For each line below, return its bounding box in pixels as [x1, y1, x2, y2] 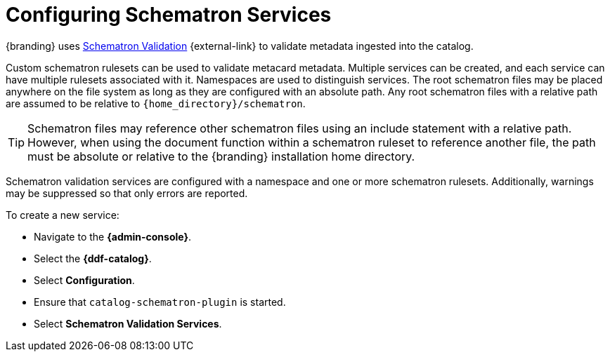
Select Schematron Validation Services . [34, 317, 222, 330]
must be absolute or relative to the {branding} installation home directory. [27, 149, 415, 163]
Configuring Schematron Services [6, 3, 332, 27]
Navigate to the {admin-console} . [34, 230, 192, 243]
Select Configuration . [34, 274, 135, 286]
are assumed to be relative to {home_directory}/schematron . [6, 97, 306, 109]
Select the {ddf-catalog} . [34, 252, 152, 264]
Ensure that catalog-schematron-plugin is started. [34, 295, 286, 308]
